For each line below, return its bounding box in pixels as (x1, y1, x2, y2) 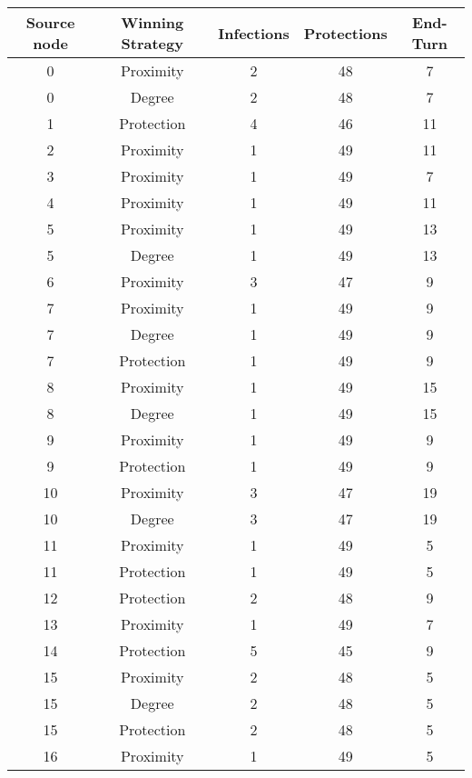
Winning (121, 12, 184, 33)
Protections (303, 22, 388, 44)
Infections (218, 22, 290, 44)
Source (25, 12, 75, 33)
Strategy (121, 33, 183, 54)
